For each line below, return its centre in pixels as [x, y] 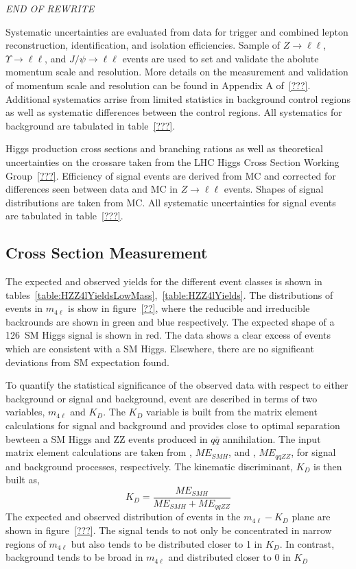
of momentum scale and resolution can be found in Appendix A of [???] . [158, 85]
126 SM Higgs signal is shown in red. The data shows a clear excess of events [168, 335]
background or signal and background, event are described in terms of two [162, 398]
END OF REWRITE [50, 8]
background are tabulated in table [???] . [91, 125]
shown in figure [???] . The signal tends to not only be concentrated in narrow [169, 530]
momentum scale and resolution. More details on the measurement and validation [177, 72]
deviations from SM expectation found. [87, 362]
